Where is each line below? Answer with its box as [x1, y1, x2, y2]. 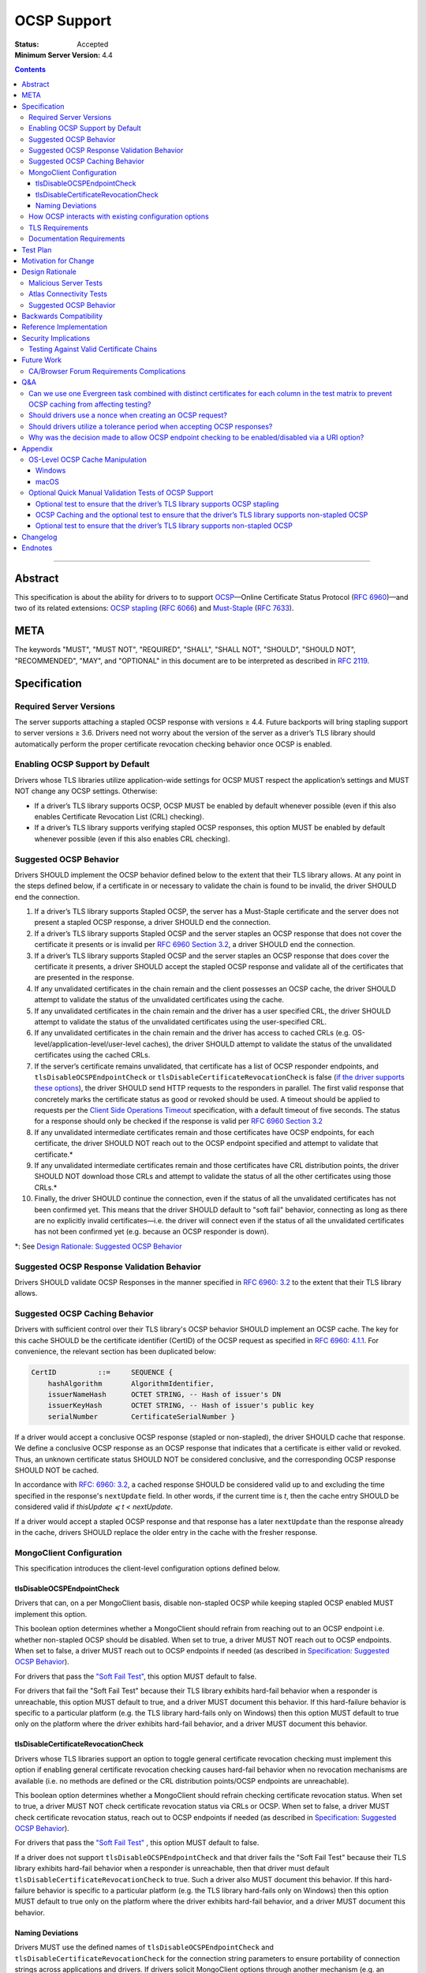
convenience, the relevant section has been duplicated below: [14, 1346, 217, 1357]
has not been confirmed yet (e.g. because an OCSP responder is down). [34, 1227, 269, 1237]
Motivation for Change [21, 256, 95, 265]
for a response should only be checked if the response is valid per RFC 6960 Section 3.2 [34, 1117, 323, 1126]
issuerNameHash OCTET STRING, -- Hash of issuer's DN [47, 1390, 282, 1398]
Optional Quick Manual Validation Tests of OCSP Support [28, 488, 214, 497]
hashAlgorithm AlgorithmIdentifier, [47, 1379, 215, 1388]
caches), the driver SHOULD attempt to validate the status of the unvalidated [142, 1039, 392, 1049]
